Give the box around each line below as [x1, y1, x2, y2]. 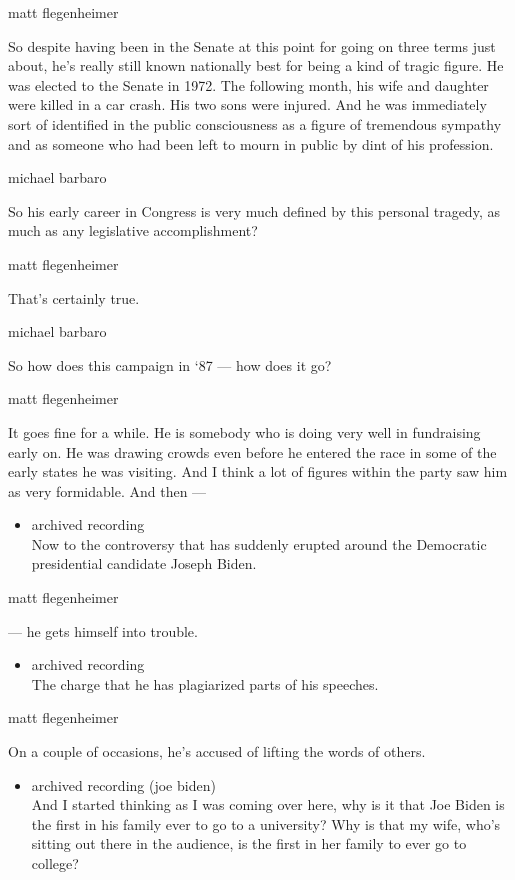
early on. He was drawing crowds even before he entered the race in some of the [8, 441, 497, 462]
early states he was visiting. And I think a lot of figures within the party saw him [8, 461, 508, 482]
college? [31, 853, 79, 873]
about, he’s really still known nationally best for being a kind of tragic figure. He [8, 55, 504, 76]
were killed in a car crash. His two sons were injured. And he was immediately [8, 94, 487, 115]
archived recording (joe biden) [31, 774, 216, 795]
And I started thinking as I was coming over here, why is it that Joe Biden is [31, 794, 505, 815]
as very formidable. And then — [8, 480, 207, 501]
